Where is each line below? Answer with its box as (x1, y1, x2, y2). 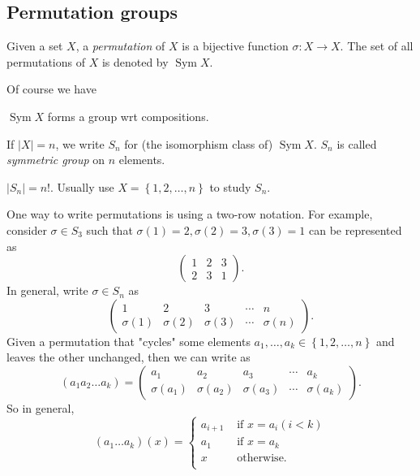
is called (336, 135, 377, 152)
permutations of (6, 53, 85, 70)
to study (209, 178, 251, 195)
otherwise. (237, 452, 287, 464)
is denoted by (101, 53, 169, 70)
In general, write (6, 282, 88, 299)
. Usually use (50, 178, 114, 195)
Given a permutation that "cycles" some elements (6, 332, 251, 349)
